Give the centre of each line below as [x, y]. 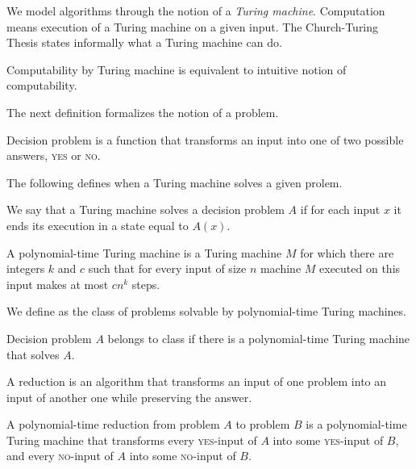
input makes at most [58, 284]
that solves [33, 354]
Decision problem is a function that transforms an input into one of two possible [205, 139]
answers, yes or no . [54, 155]
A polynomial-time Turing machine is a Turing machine [144, 252]
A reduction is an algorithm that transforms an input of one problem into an [197, 381]
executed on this [360, 268]
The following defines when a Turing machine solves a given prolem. [175, 182]
